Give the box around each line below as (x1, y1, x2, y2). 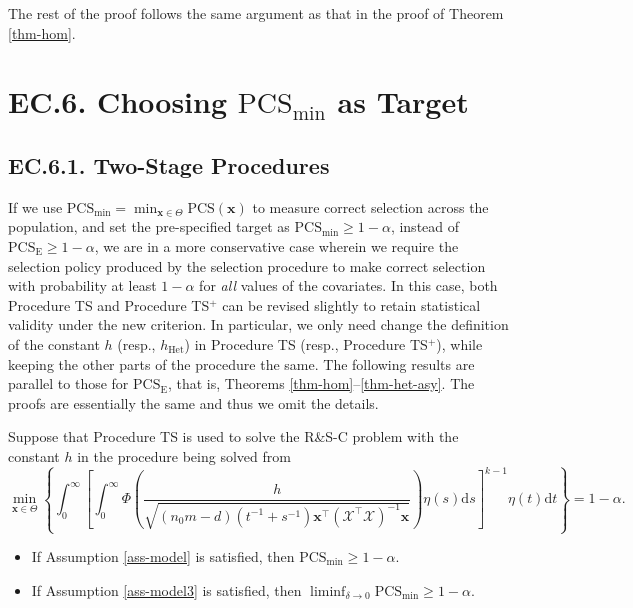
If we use (8, 196, 63, 217)
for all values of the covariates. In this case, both (199, 275, 498, 296)
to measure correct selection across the (252, 196, 489, 217)
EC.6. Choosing (8, 81, 228, 122)
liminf (310, 584, 346, 599)
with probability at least (8, 275, 157, 296)
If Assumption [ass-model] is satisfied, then (31, 546, 295, 567)
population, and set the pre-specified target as (8, 216, 290, 237)
